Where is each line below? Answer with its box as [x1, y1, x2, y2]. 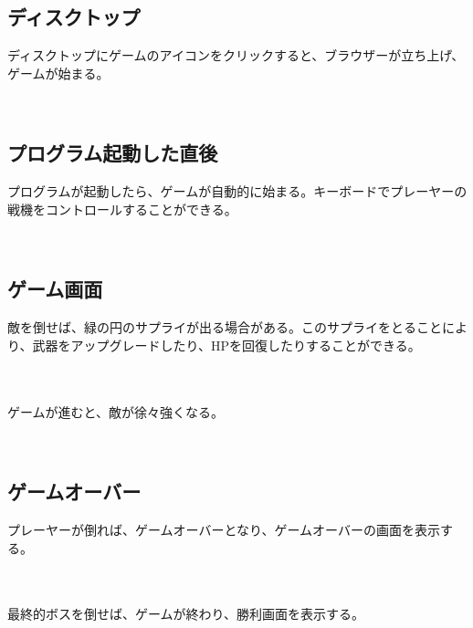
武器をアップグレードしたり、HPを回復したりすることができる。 [32, 335, 421, 354]
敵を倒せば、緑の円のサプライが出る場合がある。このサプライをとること [7, 318, 442, 337]
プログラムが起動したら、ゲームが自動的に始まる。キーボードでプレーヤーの [7, 182, 468, 201]
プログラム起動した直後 [7, 139, 218, 167]
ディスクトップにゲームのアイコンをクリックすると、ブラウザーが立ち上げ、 [7, 46, 465, 65]
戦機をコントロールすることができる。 [7, 199, 237, 218]
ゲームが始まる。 [7, 63, 110, 82]
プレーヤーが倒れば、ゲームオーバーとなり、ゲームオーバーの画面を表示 [7, 519, 440, 539]
